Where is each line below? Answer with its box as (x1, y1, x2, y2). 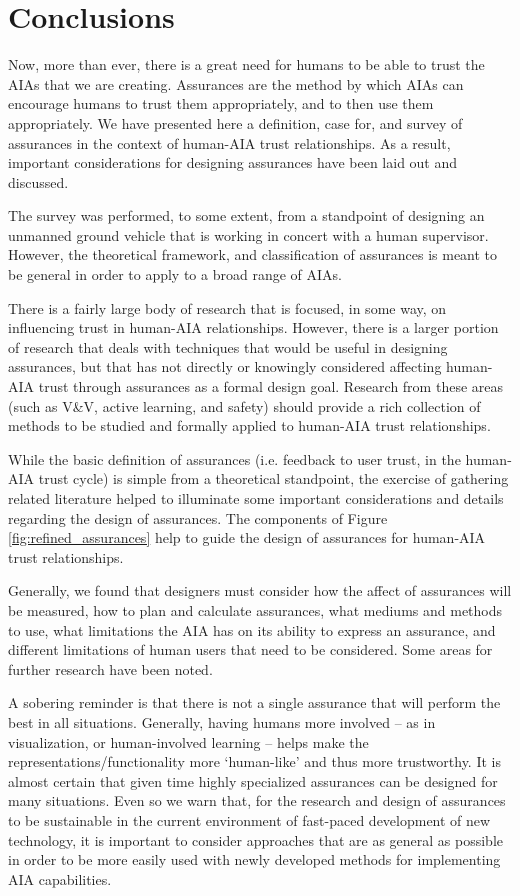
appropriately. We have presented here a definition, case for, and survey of (8, 112, 463, 133)
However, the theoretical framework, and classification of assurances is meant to (8, 244, 498, 265)
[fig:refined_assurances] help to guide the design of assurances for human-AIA (8, 527, 486, 548)
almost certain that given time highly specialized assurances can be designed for (8, 770, 498, 791)
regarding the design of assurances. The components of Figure (8, 507, 388, 528)
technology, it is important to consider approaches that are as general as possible (8, 829, 503, 850)
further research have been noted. (8, 658, 213, 679)
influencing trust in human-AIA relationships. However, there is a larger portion (8, 317, 499, 338)
